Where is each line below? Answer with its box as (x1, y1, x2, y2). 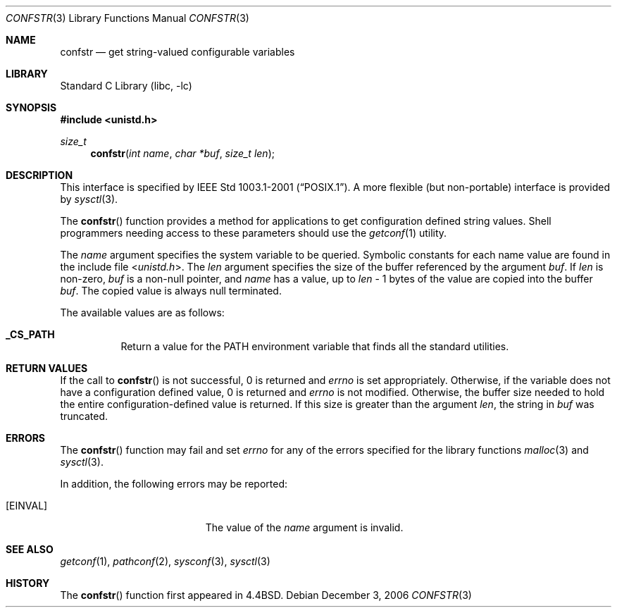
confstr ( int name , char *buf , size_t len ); (90, 147, 275, 159)
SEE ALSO (6, 543, 54, 555)
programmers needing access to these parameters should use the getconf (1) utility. (60, 227, 447, 239)
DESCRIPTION (6, 169, 73, 181)
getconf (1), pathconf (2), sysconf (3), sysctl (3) (60, 555, 270, 567)
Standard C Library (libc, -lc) (60, 80, 192, 92)
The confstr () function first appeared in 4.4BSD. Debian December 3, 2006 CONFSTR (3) (60, 589, 472, 601)
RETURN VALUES (6, 362, 88, 374)
